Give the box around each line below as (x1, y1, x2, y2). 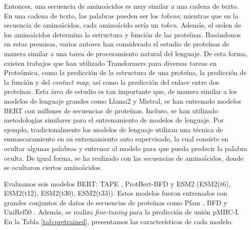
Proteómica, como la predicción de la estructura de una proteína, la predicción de (4, 67, 247, 77)
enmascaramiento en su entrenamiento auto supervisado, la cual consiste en (4, 134, 229, 144)
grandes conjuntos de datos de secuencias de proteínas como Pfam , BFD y (4, 197, 227, 207)
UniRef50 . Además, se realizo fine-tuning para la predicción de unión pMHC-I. (4, 207, 240, 217)
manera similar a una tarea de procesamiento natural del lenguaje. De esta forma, (4, 48, 248, 58)
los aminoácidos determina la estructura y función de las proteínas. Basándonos (4, 29, 241, 39)
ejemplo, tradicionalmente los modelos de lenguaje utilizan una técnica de (4, 124, 223, 134)
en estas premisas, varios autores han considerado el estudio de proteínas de (4, 39, 230, 49)
